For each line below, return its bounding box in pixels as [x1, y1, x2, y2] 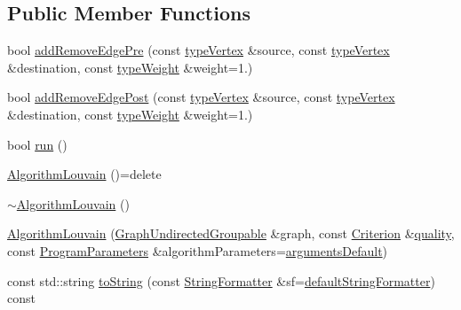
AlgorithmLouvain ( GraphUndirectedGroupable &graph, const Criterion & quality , [7, 224, 455, 243]
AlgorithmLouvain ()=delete [7, 165, 162, 183]
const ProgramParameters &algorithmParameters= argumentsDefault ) [7, 241, 388, 260]
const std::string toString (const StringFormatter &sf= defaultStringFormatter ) [7, 271, 435, 290]
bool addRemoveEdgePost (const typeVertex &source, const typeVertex [7, 88, 395, 106]
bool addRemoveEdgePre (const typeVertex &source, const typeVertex [7, 41, 390, 59]
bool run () [7, 135, 68, 153]
